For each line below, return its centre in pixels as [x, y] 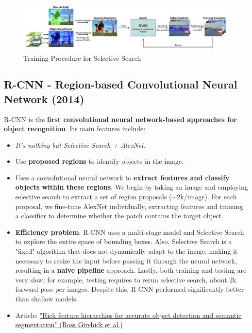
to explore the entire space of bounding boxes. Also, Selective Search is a [124, 241]
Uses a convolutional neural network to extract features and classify [122, 177]
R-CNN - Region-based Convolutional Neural [121, 84]
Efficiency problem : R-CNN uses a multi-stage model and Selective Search [130, 232]
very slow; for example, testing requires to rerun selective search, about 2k [126, 279]
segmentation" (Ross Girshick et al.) [69, 324]
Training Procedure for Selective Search [82, 58]
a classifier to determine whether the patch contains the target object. [119, 216]
